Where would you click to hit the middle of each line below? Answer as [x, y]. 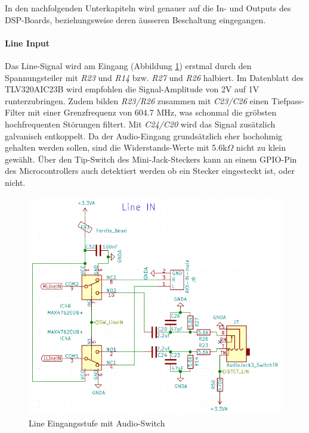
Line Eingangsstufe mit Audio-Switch [97, 423]
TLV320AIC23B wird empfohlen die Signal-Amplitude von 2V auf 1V [132, 89]
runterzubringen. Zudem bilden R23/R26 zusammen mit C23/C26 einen [137, 100]
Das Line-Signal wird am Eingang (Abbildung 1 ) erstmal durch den [128, 65]
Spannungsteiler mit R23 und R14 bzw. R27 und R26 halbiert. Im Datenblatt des [154, 77]
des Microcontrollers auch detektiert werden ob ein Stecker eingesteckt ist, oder [150, 171]
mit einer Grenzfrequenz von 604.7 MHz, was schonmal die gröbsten [152, 112]
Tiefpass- [288, 100]
